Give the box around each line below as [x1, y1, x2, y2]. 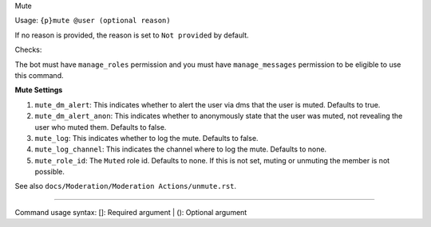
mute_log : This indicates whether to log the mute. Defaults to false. [34, 133, 259, 143]
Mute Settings [14, 85, 63, 95]
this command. [14, 70, 64, 80]
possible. [34, 167, 65, 177]
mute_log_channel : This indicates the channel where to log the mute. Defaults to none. [34, 144, 327, 155]
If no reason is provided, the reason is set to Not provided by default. [14, 30, 249, 40]
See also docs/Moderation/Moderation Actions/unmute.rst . [14, 182, 237, 191]
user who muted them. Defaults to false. [34, 122, 167, 131]
